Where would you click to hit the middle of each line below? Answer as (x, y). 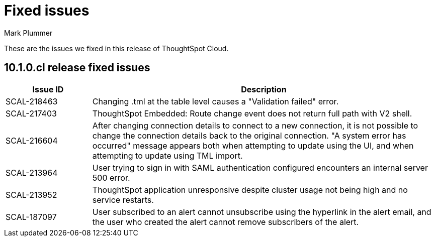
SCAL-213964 (32, 172)
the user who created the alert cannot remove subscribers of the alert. (226, 222)
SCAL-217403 (31, 113)
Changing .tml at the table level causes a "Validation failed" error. (215, 101)
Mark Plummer (28, 33)
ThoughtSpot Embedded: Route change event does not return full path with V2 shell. (252, 113)
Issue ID (48, 89)
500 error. (111, 177)
